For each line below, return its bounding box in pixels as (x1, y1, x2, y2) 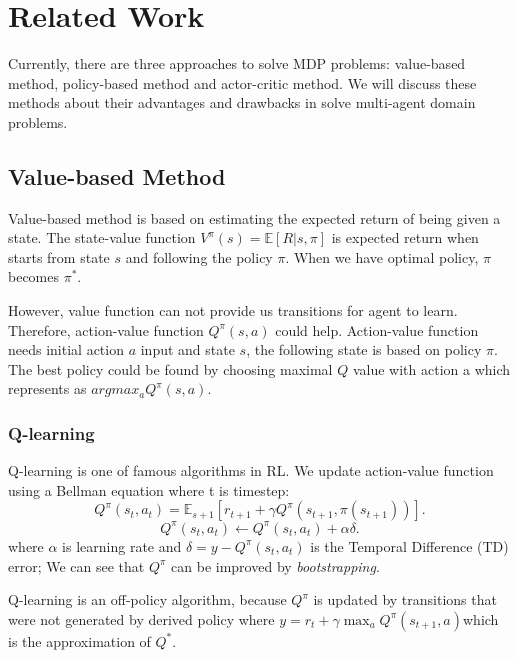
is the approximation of (8, 630, 151, 651)
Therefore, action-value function (8, 319, 204, 340)
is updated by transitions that (313, 589, 497, 610)
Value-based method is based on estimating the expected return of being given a (8, 207, 501, 228)
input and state (140, 339, 235, 360)
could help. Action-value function (275, 319, 479, 340)
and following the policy (125, 246, 273, 267)
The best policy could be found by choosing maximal (8, 358, 333, 379)
